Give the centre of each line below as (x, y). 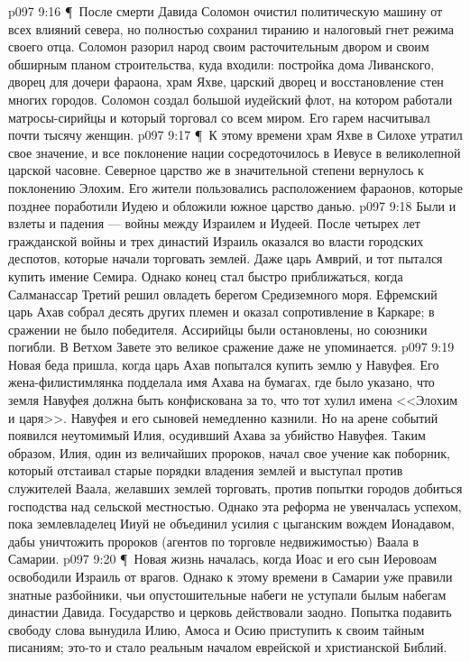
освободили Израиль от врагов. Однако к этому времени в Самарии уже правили (230, 576)
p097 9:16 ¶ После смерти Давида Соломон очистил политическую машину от (226, 11)
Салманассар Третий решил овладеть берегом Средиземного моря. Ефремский (223, 294)
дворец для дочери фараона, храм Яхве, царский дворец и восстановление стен (226, 82)
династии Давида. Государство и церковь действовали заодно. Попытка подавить (230, 612)
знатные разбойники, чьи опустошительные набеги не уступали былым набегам (227, 594)
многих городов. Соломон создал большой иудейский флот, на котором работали (230, 99)
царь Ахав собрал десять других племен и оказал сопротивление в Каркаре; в (221, 312)
